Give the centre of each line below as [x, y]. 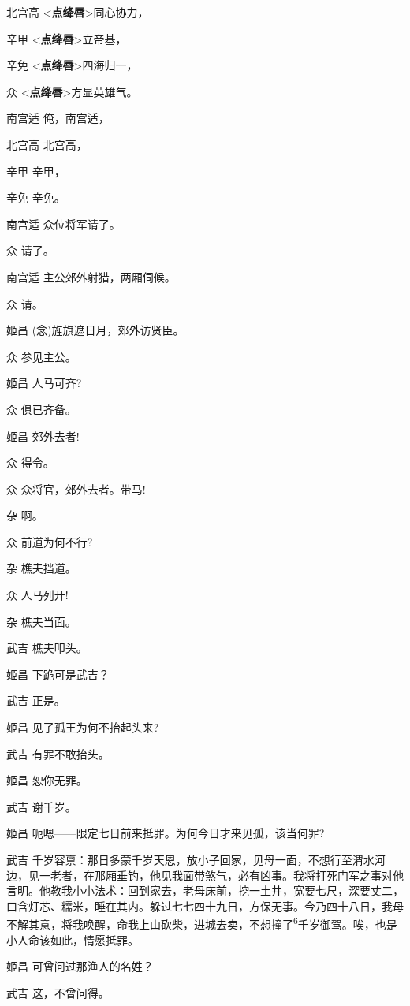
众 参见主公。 [41, 356]
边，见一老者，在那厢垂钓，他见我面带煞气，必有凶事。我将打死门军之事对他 [205, 875]
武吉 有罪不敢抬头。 [58, 753]
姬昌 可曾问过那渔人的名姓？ [80, 966]
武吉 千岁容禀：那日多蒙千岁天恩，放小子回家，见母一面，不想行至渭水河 [196, 859]
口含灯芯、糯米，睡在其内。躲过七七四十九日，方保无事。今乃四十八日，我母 [205, 905]
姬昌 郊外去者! [43, 436]
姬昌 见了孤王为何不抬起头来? [83, 727]
